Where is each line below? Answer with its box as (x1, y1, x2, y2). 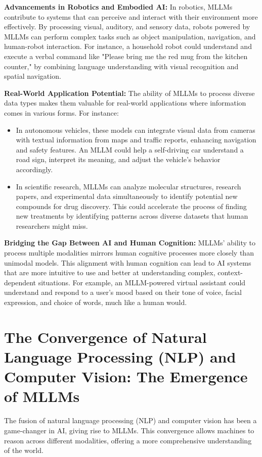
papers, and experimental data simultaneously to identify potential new (16, 191, 238, 201)
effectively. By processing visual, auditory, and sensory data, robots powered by (4, 21, 250, 32)
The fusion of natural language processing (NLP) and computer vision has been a (4, 415, 257, 426)
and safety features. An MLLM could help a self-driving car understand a (16, 144, 244, 155)
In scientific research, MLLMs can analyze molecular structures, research (16, 181, 241, 191)
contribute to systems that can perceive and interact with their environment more (4, 11, 258, 22)
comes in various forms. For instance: (4, 107, 119, 118)
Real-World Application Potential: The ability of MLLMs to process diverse (4, 87, 255, 98)
